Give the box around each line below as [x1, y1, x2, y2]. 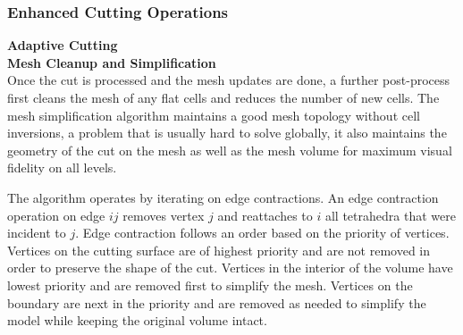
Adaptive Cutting [7, 36, 118, 54]
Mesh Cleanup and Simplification [7, 53, 216, 71]
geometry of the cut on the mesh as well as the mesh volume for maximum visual [7, 140, 452, 159]
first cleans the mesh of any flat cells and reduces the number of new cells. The [7, 88, 440, 106]
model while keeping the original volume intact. [7, 311, 267, 330]
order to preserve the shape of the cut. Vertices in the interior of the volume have [7, 258, 453, 277]
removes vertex [122, 205, 205, 224]
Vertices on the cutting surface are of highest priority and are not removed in [7, 240, 431, 259]
